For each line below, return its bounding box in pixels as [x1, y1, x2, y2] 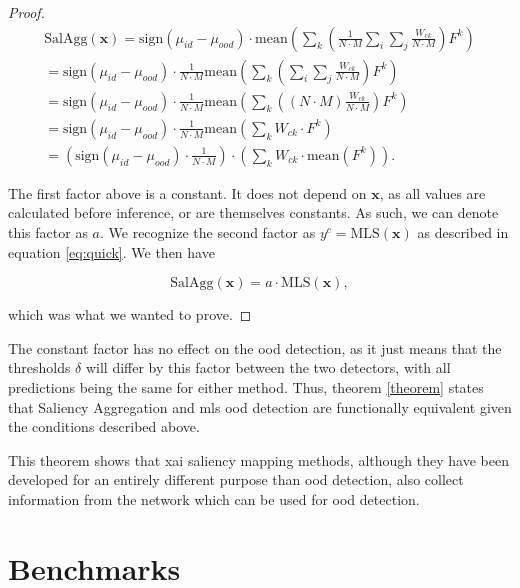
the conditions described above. [8, 416, 200, 437]
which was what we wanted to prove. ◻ [8, 304, 252, 325]
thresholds [8, 357, 71, 378]
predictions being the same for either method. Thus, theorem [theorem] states [8, 376, 484, 397]
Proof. [8, 2, 45, 22]
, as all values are [379, 182, 486, 203]
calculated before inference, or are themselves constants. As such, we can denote [8, 202, 499, 223]
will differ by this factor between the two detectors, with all [85, 357, 451, 378]
